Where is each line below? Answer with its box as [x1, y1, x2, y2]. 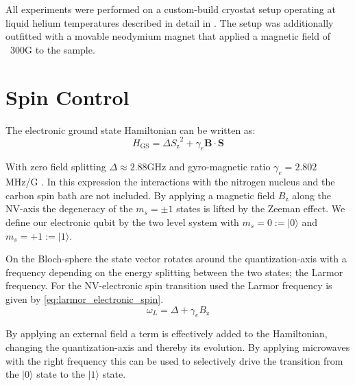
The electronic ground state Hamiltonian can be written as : [5, 122, 256, 137]
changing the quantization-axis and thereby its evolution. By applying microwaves [5, 339, 350, 354]
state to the [36, 367, 85, 381]
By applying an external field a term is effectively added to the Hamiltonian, [5, 326, 328, 341]
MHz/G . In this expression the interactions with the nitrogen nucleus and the [5, 174, 335, 189]
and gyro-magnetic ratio [169, 159, 271, 174]
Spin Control [5, 82, 130, 111]
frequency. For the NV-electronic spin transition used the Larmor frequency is [5, 278, 332, 293]
